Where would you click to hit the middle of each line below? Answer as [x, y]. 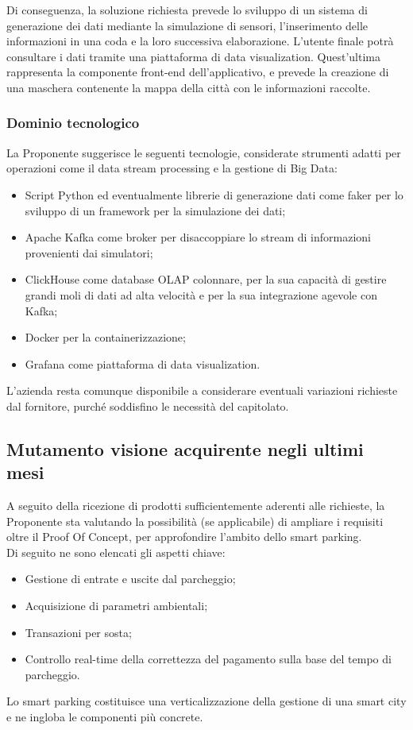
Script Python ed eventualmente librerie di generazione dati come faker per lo [214, 194]
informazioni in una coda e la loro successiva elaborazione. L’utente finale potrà [200, 41]
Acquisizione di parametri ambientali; [116, 606]
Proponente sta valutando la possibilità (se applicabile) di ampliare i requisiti [195, 521]
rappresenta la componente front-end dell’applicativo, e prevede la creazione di [198, 72]
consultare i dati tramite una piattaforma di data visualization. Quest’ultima [193, 56]
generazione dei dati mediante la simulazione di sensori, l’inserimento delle [187, 25]
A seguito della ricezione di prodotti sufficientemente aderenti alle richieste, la [196, 506]
